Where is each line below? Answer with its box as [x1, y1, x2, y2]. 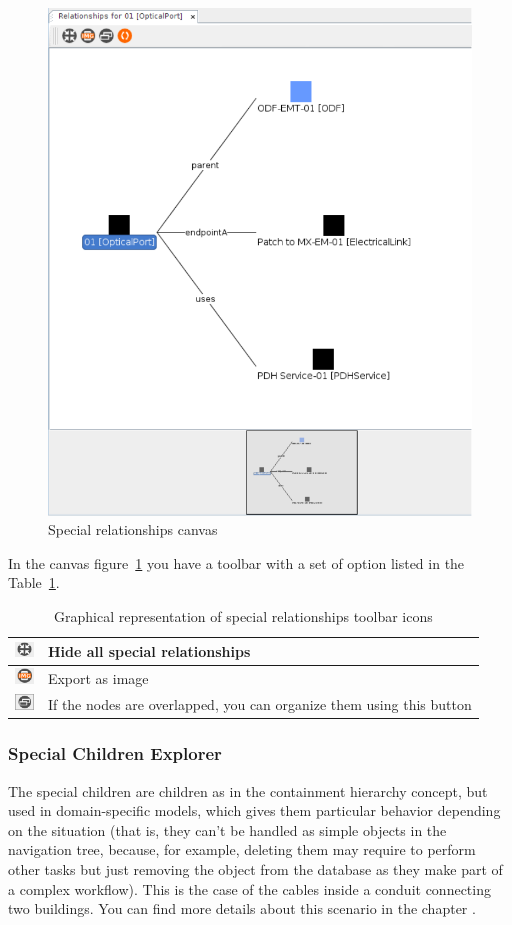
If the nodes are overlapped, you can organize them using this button [47, 693, 472, 714]
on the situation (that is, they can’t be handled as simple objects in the [8, 819, 447, 840]
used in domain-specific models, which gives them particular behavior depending [8, 800, 501, 821]
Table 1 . [8, 572, 60, 593]
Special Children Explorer [8, 741, 222, 766]
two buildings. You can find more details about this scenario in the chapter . [8, 898, 476, 919]
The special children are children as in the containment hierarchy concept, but [8, 780, 488, 801]
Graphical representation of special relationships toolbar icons [54, 605, 433, 626]
